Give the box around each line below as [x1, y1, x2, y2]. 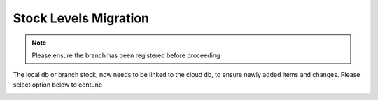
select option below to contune [13, 80, 103, 89]
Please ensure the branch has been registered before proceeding [31, 51, 220, 59]
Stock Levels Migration [13, 10, 150, 26]
